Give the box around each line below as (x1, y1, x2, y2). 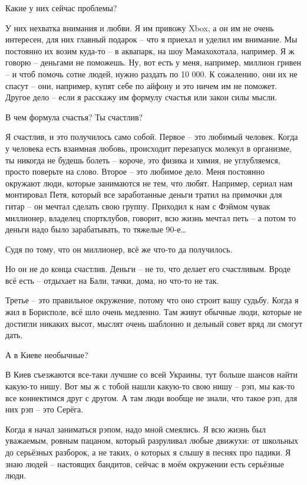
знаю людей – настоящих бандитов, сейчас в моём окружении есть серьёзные (5, 457, 284, 470)
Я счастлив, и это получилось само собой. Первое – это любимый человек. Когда (5, 130, 298, 143)
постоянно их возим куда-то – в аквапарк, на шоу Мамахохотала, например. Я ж (5, 44, 295, 57)
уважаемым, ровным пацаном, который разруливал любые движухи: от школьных (5, 434, 299, 447)
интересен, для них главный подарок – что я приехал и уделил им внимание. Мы (5, 33, 298, 45)
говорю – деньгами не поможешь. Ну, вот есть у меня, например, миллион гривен (5, 56, 301, 68)
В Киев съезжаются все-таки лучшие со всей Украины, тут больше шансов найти (5, 368, 298, 381)
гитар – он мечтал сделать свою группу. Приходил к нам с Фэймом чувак (5, 199, 270, 212)
